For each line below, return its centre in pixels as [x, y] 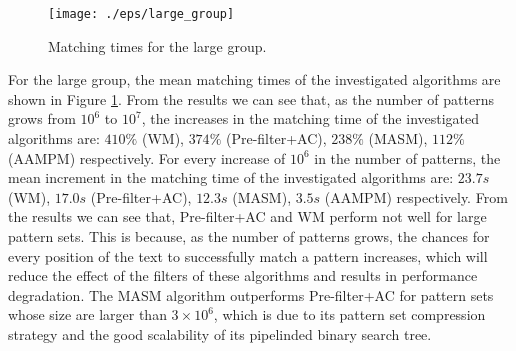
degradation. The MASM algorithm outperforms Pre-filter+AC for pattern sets [251, 294]
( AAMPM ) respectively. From [416, 196]
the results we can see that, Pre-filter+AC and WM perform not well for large [247, 216]
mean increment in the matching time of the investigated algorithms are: [231, 177]
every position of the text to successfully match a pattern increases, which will [248, 255]
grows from [42, 118]
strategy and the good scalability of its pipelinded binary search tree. [220, 333]
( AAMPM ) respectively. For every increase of [147, 157]
